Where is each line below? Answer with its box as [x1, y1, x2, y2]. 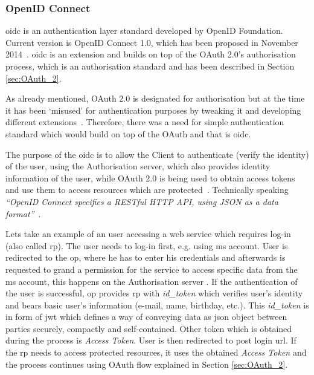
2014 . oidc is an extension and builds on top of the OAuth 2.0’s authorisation [5, 48, 296, 60]
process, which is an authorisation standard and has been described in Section [5, 60, 295, 72]
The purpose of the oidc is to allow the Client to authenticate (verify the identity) [5, 148, 309, 160]
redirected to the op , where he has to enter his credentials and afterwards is [5, 251, 286, 264]
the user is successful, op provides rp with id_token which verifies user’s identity [5, 287, 303, 299]
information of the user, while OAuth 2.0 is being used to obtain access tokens [5, 171, 295, 184]
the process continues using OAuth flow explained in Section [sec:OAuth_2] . [5, 357, 288, 370]
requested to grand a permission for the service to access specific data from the [5, 262, 298, 275]
